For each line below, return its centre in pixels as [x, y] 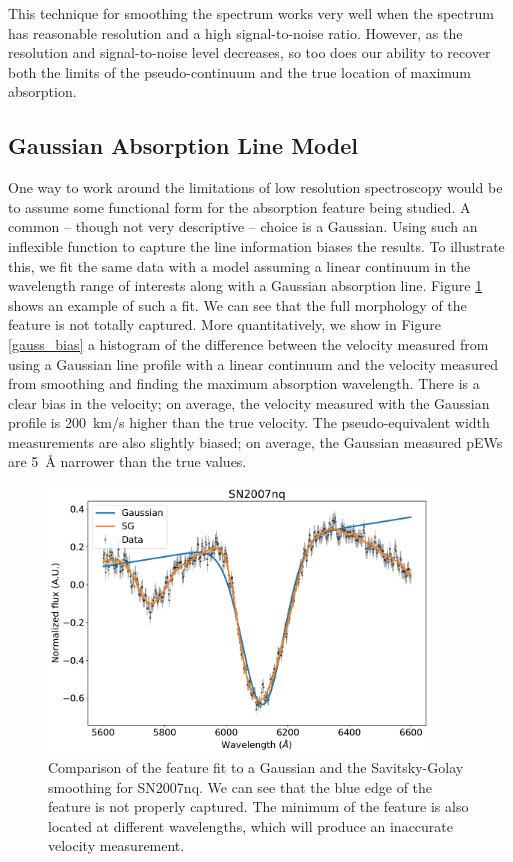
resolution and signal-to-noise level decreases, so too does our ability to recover [249, 52]
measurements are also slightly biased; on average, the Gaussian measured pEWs [255, 441]
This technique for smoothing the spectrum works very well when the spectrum [251, 13]
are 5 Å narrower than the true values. [127, 461]
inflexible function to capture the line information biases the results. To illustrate [256, 245]
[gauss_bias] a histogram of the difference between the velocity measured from [248, 343]
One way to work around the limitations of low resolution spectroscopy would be [255, 187]
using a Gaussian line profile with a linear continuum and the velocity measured [253, 363]
